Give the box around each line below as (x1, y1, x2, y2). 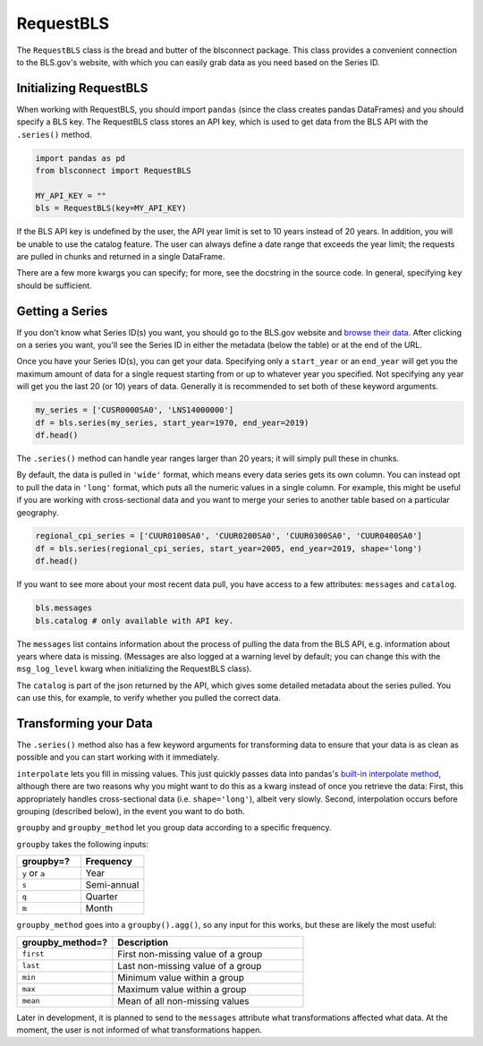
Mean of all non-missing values (117, 994, 250, 1007)
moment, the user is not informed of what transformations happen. (16, 1025, 263, 1035)
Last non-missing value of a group (117, 959, 262, 972)
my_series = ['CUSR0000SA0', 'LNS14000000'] (35, 405, 234, 415)
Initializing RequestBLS (16, 81, 148, 96)
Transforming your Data (16, 716, 153, 731)
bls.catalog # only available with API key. (35, 616, 234, 625)
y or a (21, 867, 46, 880)
